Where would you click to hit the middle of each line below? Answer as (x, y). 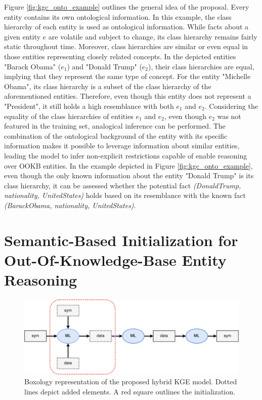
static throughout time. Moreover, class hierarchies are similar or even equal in (126, 46)
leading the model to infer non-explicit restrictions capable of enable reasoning (126, 155)
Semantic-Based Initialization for (121, 240)
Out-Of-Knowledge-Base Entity (115, 259)
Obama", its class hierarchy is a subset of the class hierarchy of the (108, 86)
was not (229, 116)
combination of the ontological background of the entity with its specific (116, 135)
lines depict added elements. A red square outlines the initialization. (130, 391)
